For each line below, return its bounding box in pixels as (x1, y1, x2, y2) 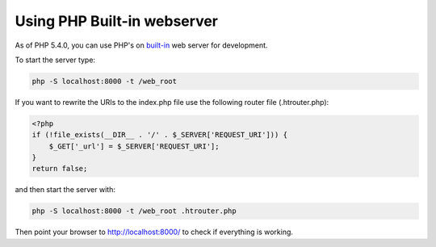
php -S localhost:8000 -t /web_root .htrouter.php (31, 207, 237, 216)
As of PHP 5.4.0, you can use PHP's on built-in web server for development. (15, 40, 268, 50)
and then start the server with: (15, 185, 116, 195)
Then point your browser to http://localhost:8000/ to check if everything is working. (15, 227, 294, 237)
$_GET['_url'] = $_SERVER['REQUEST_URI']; (48, 141, 220, 151)
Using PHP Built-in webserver (15, 12, 218, 30)
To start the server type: (15, 55, 96, 65)
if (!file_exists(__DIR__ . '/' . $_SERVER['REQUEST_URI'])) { (31, 130, 288, 140)
